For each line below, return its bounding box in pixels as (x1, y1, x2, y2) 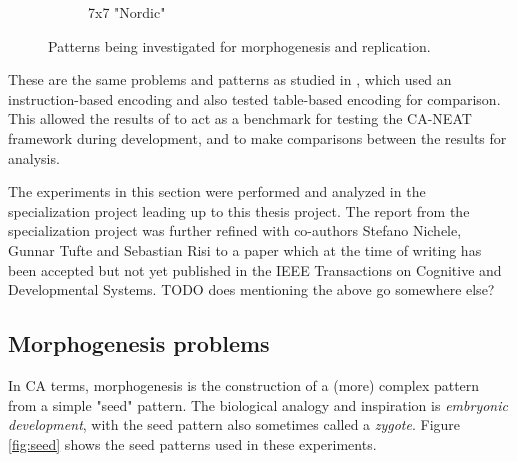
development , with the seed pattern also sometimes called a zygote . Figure (8, 414, 461, 435)
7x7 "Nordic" (88, 2, 166, 22)
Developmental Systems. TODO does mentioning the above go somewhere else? (8, 279, 495, 300)
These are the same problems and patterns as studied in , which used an (8, 69, 452, 90)
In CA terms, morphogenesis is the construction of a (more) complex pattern (8, 374, 480, 395)
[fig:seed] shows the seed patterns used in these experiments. (8, 433, 377, 454)
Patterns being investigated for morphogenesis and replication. (48, 35, 431, 56)
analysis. (8, 147, 60, 168)
